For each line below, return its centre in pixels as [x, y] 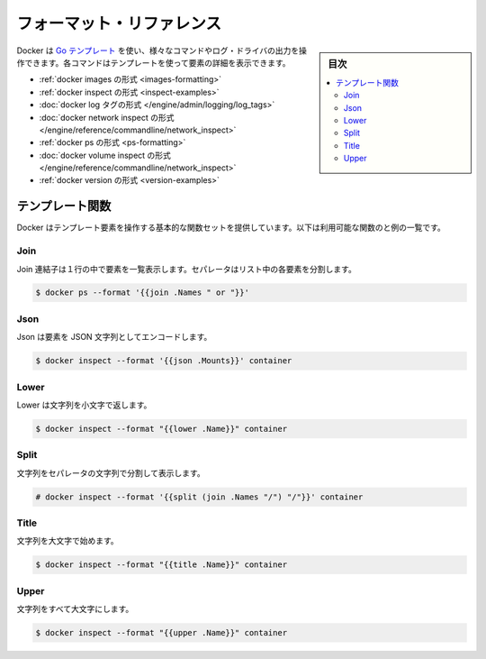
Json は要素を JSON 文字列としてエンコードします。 [114, 337]
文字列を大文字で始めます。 [67, 541]
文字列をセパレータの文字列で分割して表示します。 [111, 472]
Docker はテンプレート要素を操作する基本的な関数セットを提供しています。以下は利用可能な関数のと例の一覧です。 [231, 228]
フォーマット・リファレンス [119, 23]
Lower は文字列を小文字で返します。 [84, 405]
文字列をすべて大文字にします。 [75, 609]
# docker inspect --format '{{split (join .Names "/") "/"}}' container [199, 497]
